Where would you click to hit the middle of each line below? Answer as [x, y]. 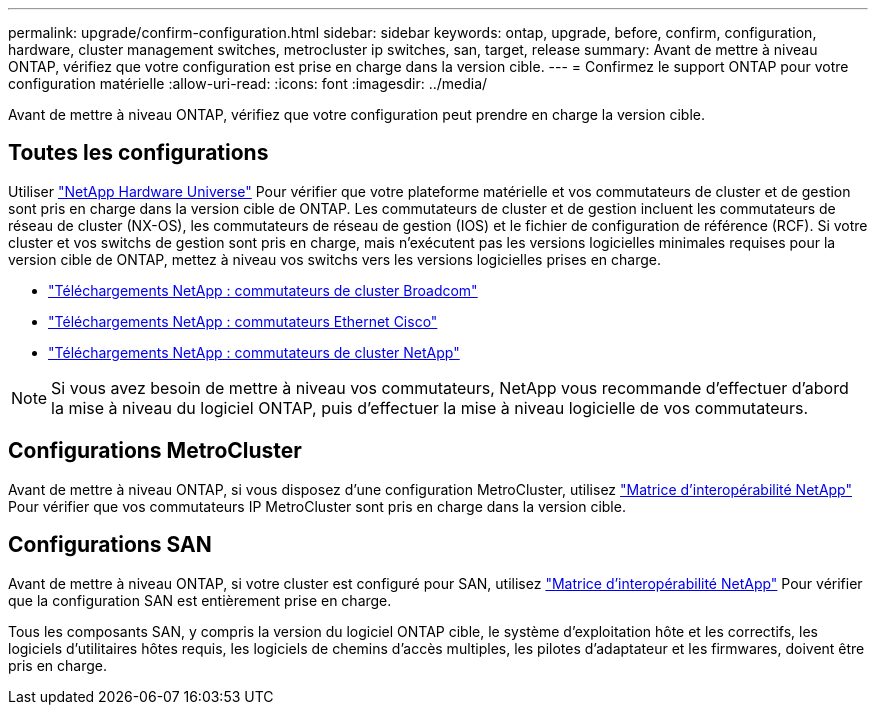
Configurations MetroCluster [155, 451]
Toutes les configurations [138, 153]
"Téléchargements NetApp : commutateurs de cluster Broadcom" [263, 290]
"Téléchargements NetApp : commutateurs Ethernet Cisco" [243, 321]
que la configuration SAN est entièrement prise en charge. [200, 600]
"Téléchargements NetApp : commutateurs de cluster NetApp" [254, 352]
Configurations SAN [110, 545]
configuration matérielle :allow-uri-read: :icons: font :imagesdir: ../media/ [248, 83]
